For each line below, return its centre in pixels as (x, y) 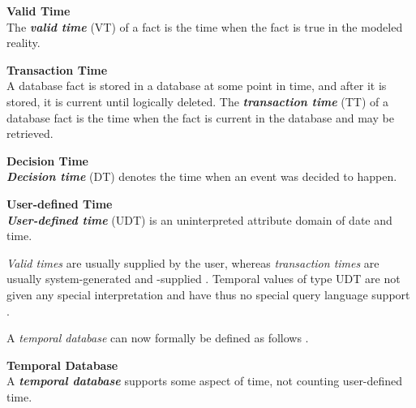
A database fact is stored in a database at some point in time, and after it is (197, 86)
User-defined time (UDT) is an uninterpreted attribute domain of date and (199, 219)
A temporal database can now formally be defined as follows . (158, 338)
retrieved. (30, 133)
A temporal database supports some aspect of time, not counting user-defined (205, 381)
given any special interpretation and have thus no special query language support (208, 294)
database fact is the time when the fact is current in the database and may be (200, 117)
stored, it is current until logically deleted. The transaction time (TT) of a (198, 101)
